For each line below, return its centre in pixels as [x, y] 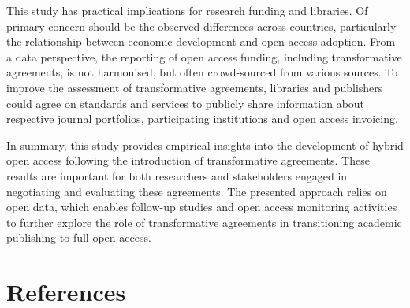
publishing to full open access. [79, 237]
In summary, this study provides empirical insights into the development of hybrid [205, 145]
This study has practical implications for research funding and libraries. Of [187, 10]
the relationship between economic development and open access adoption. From [201, 41]
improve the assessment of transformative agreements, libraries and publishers [195, 87]
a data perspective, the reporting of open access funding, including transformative [204, 56]
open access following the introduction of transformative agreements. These [188, 160]
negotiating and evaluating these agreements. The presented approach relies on [197, 191]
